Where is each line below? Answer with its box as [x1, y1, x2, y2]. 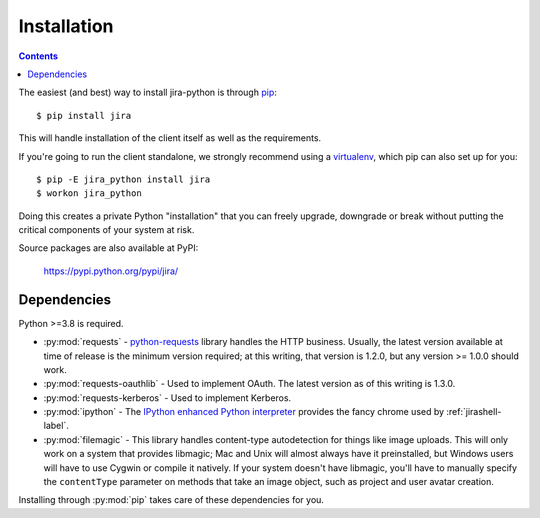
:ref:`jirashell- [446, 406, 502, 418]
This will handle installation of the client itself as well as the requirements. [18, 132, 322, 144]
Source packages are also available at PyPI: [18, 242, 199, 254]
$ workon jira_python [36, 188, 142, 199]
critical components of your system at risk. [18, 224, 195, 236]
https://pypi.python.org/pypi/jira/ [43, 265, 179, 277]
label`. [43, 420, 69, 432]
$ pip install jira [36, 110, 132, 121]
